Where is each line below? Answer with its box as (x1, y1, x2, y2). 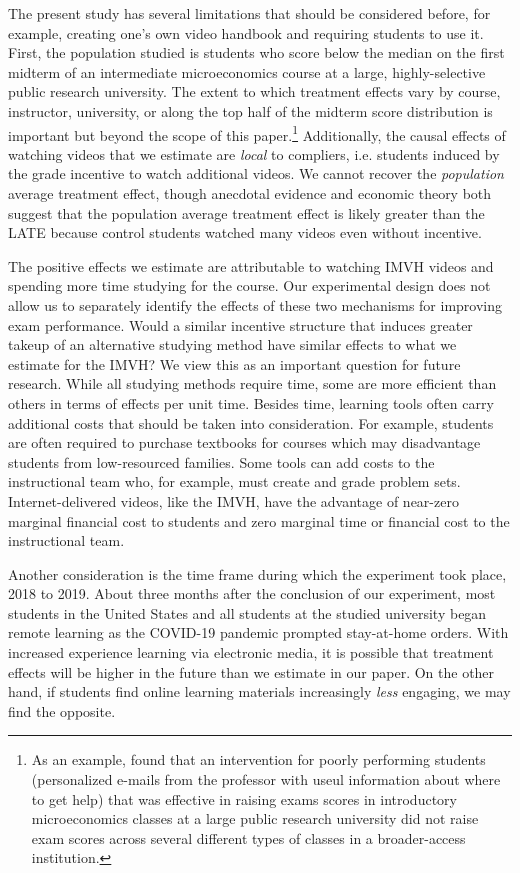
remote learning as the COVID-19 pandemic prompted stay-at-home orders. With (8, 622, 509, 643)
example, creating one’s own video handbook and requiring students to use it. (8, 22, 484, 43)
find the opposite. (8, 700, 116, 721)
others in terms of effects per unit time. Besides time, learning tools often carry (8, 392, 494, 413)
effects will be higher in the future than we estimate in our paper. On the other (8, 661, 495, 682)
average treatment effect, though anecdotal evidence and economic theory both (8, 183, 492, 203)
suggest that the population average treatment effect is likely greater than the (8, 202, 485, 223)
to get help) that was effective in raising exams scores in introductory (31, 788, 457, 809)
